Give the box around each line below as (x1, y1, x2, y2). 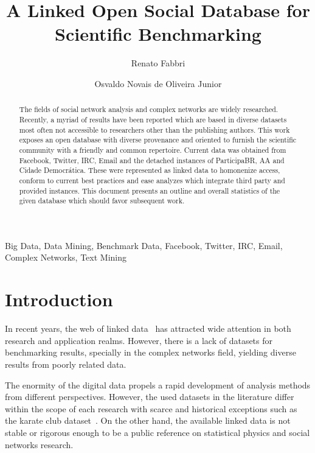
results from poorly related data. (5, 357, 126, 370)
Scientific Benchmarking (55, 21, 261, 46)
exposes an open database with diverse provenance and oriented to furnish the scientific (19, 135, 297, 145)
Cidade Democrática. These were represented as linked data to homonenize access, (19, 165, 280, 175)
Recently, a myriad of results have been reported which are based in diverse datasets (19, 114, 287, 124)
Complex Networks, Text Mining (5, 251, 127, 264)
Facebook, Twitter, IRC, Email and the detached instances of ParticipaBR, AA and (19, 155, 285, 165)
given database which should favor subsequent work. (19, 195, 185, 206)
